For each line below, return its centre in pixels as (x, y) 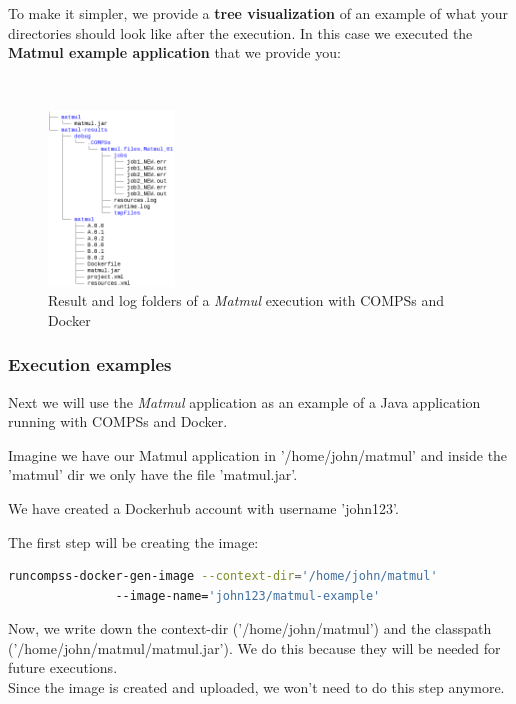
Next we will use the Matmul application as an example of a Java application (244, 401)
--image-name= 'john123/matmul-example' (248, 595)
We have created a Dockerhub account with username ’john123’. (203, 507)
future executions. (63, 667)
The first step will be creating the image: (133, 541)
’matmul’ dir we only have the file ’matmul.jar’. (153, 474)
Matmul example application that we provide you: (174, 52)
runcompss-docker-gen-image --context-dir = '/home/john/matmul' (223, 576)
